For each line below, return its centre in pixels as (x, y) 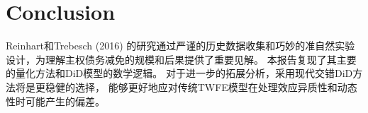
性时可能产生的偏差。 (55, 101)
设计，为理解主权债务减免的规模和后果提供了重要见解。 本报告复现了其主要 (181, 59)
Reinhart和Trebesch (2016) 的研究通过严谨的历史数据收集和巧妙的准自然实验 (180, 46)
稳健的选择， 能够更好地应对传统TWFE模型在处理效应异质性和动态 (201, 87)
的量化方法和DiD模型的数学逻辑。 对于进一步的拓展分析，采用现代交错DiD (179, 73)
